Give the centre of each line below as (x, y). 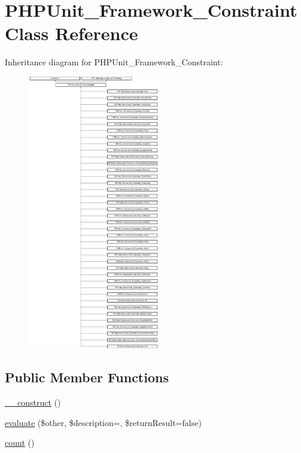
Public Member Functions (87, 377)
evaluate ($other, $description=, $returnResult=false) (103, 422)
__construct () (33, 402)
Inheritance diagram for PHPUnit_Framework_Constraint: (114, 62)
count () (20, 443)
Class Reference (72, 33)
